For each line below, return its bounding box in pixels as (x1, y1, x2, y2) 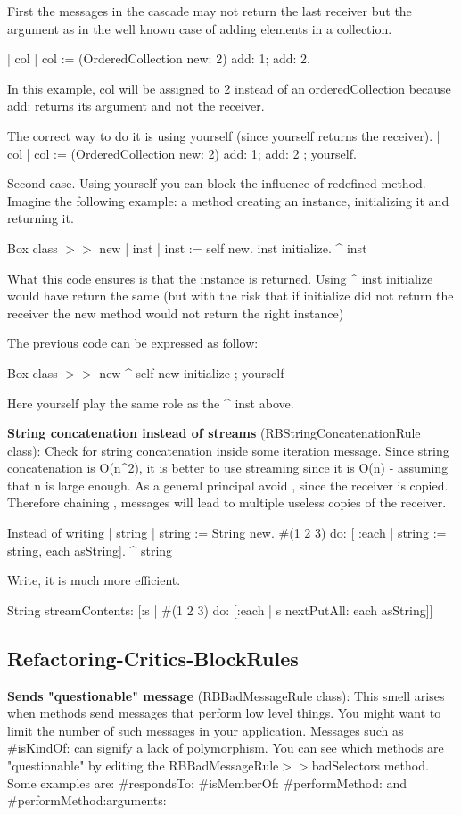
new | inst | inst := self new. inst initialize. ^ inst (99, 238, 367, 257)
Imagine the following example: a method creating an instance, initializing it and (7, 191, 449, 210)
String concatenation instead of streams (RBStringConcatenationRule (7, 424, 421, 442)
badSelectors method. (311, 756, 429, 775)
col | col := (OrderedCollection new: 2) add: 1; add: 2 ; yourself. (7, 144, 357, 162)
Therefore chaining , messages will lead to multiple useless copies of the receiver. (7, 493, 447, 512)
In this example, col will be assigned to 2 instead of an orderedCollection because (7, 78, 451, 97)
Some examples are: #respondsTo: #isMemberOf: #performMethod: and (7, 773, 407, 792)
